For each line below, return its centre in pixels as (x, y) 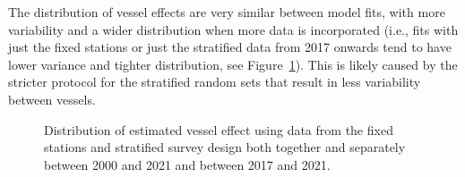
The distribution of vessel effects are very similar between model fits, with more (227, 12)
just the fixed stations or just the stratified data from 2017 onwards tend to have (230, 47)
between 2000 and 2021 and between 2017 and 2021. (187, 164)
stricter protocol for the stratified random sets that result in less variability (215, 82)
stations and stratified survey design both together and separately (225, 147)
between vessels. (52, 99)
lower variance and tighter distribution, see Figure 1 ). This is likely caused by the (233, 64)
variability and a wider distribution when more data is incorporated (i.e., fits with (233, 29)
